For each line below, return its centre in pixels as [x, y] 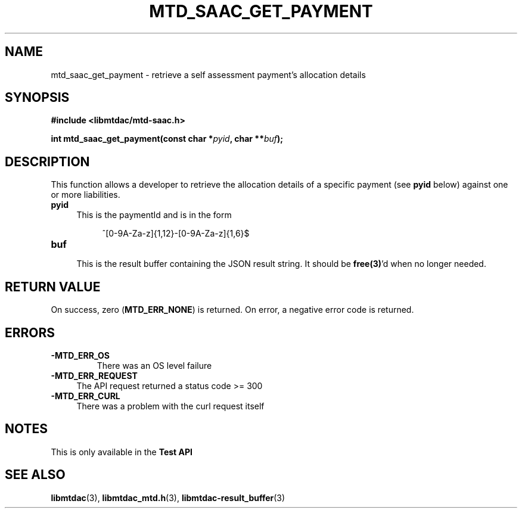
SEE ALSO [35, 475]
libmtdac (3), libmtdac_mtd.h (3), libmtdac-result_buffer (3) [168, 498]
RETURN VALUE [53, 287]
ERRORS [30, 332]
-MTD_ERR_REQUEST [94, 375]
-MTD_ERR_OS [80, 355]
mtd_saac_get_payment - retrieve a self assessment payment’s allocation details [208, 74]
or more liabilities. [86, 195]
